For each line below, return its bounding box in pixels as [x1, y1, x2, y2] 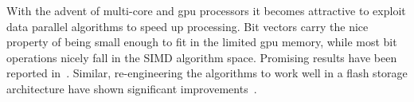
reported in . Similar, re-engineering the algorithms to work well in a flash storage [6, 65, 408, 81]
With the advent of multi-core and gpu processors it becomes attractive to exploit [6, 2, 406, 18]
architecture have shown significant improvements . [6, 80, 257, 96]
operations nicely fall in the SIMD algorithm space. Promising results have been [6, 49, 397, 65]
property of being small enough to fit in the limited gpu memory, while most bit [6, 33, 397, 50]
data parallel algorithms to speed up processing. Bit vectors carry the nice [6, 18, 369, 34]
